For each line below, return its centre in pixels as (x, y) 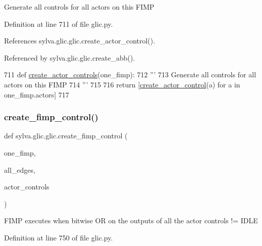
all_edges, (20, 169)
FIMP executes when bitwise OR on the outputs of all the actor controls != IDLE (131, 220)
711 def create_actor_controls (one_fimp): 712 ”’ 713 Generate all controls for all (130, 75)
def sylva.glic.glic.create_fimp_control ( (66, 136)
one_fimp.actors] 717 (37, 94)
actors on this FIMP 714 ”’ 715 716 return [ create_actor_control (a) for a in (122, 84)
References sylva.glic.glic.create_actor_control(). (80, 41)
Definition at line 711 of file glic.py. (59, 23)
